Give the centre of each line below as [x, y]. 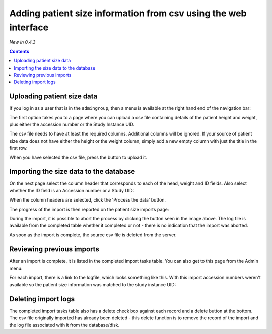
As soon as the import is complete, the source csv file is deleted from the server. [93, 235]
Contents [19, 51]
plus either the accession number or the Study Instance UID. [72, 124]
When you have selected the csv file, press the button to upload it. [78, 157]
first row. [18, 148]
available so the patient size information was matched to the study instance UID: [93, 284]
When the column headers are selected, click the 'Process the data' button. [88, 200]
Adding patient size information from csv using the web [128, 13]
